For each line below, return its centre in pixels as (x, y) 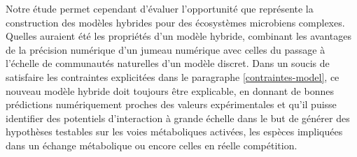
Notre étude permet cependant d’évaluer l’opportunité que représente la (160, 8)
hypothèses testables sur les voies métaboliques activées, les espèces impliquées (174, 132)
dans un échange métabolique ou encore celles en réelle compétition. (152, 145)
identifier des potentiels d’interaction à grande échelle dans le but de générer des (178, 118)
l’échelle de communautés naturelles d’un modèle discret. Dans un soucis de (168, 63)
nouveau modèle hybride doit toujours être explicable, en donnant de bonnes (170, 90)
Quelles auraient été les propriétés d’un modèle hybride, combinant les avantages (179, 36)
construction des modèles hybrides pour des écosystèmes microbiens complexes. (175, 22)
